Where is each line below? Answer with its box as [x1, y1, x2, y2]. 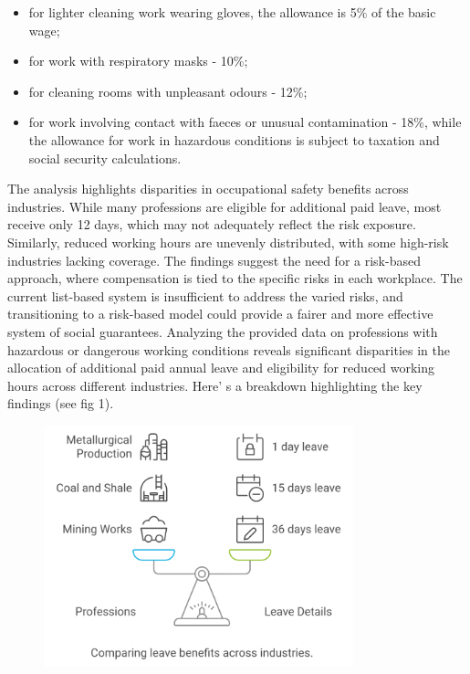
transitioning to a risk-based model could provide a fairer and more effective [7, 304, 433, 323]
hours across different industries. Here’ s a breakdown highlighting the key [7, 375, 423, 395]
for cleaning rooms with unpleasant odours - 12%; [28, 81, 308, 100]
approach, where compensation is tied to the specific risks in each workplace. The [7, 269, 463, 288]
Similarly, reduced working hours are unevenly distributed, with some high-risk [7, 232, 449, 251]
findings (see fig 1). [7, 394, 114, 413]
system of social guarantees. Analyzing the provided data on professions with [7, 321, 438, 341]
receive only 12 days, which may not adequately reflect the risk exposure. [7, 215, 416, 234]
